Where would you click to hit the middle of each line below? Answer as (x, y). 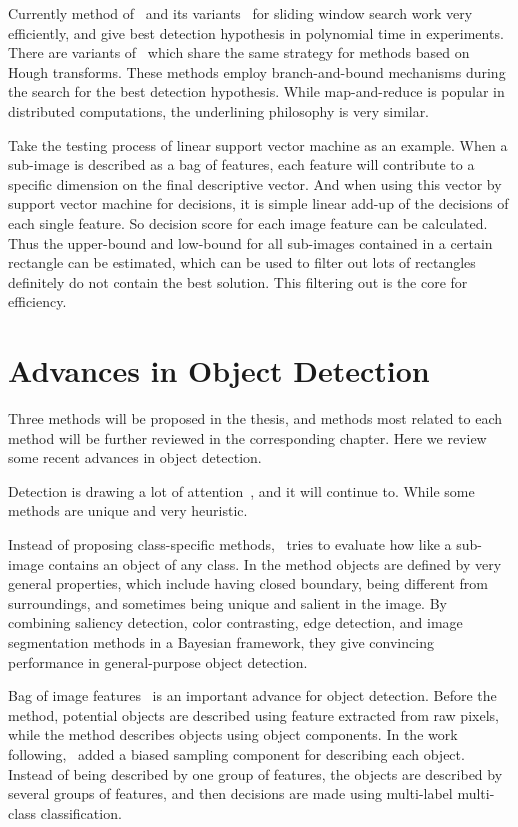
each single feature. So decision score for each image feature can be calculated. (248, 222)
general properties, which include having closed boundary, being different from (248, 583)
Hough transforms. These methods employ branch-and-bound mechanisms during (257, 71)
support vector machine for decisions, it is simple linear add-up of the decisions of (258, 203)
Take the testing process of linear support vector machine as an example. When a (258, 144)
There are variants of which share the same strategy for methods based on (239, 52)
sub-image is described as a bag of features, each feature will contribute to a (241, 164)
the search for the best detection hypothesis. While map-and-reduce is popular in (256, 91)
